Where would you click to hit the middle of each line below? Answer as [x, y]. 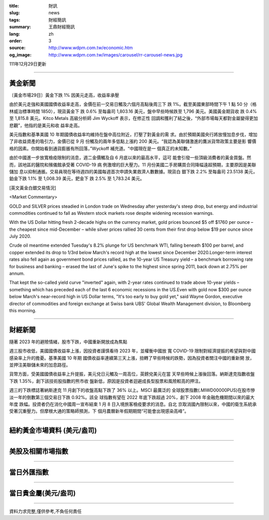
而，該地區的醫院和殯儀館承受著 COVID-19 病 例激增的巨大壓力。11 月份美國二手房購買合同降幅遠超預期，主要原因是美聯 [133, 164]
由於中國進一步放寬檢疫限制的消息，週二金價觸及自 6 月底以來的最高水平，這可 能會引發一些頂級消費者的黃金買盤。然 [130, 158]
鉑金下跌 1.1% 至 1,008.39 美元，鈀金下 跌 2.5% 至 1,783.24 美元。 [77, 179]
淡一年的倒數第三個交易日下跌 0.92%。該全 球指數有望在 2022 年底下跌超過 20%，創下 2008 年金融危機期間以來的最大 [132, 397]
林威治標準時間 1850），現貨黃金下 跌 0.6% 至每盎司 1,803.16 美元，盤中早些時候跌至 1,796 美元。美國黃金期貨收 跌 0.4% [133, 111]
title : [14, 6]
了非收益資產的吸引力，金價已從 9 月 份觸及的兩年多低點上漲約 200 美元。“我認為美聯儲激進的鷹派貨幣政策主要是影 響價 [133, 141]
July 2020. [20, 236]
